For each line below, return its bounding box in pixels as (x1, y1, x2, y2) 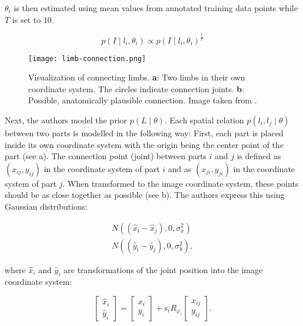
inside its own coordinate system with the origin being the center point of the (5, 138, 284, 150)
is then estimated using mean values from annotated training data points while (14, 2, 298, 14)
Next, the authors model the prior (5, 113, 127, 126)
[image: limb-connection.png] (28, 54, 146, 63)
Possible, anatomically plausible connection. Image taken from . (28, 94, 257, 106)
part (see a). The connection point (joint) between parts (5, 150, 207, 162)
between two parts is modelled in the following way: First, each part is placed (5, 126, 284, 139)
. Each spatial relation (164, 113, 244, 126)
